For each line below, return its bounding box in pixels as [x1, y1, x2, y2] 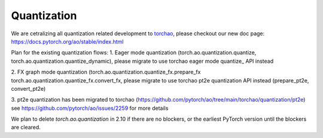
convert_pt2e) [11, 85, 46, 92]
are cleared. [11, 124, 41, 131]
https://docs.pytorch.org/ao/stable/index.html [11, 38, 124, 45]
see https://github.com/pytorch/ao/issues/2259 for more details [11, 105, 169, 112]
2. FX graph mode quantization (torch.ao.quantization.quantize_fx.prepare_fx [11, 69, 201, 76]
